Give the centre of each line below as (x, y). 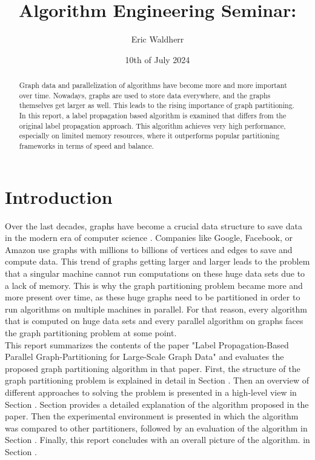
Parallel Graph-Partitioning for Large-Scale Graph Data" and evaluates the (144, 357)
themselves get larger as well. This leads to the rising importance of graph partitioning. (157, 105)
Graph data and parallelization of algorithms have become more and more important (153, 85)
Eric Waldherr (157, 39)
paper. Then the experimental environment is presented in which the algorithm (152, 416)
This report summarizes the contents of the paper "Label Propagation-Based (147, 344)
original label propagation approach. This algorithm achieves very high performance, (152, 125)
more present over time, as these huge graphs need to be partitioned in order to (153, 297)
